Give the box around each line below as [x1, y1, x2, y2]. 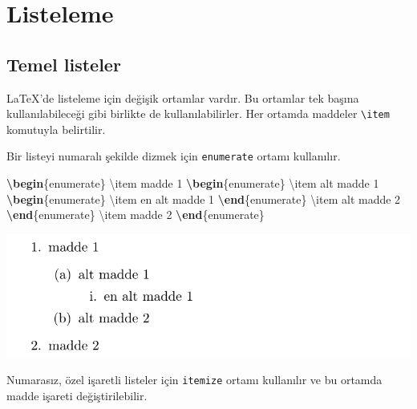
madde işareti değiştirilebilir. [6, 387, 148, 403]
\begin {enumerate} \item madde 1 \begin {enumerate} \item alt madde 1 [6, 175, 379, 192]
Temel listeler [6, 51, 121, 76]
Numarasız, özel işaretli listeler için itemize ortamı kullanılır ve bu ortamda [6, 371, 383, 388]
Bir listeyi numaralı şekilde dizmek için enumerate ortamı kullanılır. [6, 148, 341, 164]
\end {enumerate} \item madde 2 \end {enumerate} [6, 206, 265, 223]
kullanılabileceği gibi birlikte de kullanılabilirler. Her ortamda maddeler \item [6, 105, 390, 122]
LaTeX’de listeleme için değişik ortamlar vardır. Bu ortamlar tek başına [6, 89, 359, 106]
